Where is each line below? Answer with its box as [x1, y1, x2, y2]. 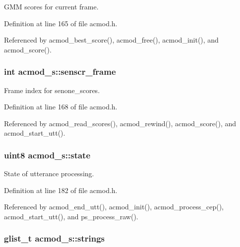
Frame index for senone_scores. [4, 85, 100, 95]
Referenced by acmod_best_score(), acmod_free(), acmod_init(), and [4, 35, 219, 45]
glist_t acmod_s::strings [4, 232, 105, 245]
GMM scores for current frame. [4, 1, 99, 11]
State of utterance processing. [4, 168, 94, 179]
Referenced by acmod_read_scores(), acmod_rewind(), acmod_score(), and [4, 118, 237, 128]
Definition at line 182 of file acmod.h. [4, 185, 118, 195]
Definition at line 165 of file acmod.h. [4, 18, 118, 28]
